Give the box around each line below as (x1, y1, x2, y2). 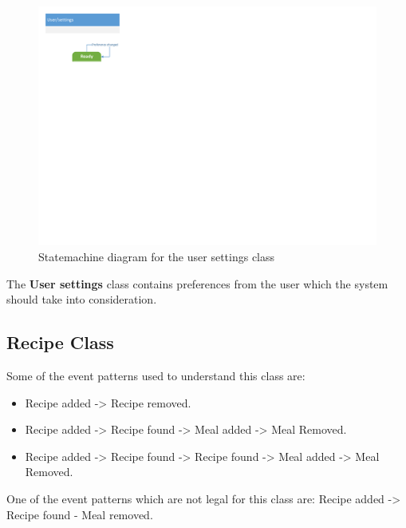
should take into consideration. (6, 291, 157, 308)
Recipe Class (6, 330, 114, 355)
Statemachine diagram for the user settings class (38, 248, 275, 264)
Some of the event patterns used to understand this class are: (6, 367, 305, 383)
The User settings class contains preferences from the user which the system (6, 275, 388, 292)
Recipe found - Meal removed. (6, 506, 153, 522)
